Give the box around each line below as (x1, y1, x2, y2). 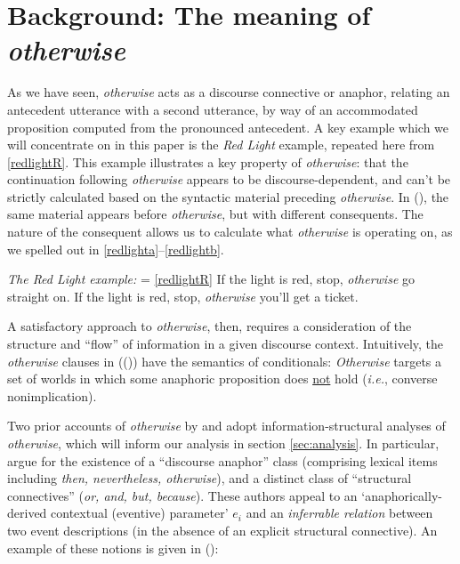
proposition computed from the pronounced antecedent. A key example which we (7, 117, 449, 136)
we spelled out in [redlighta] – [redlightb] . (7, 239, 224, 258)
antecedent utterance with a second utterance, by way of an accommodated (7, 100, 418, 118)
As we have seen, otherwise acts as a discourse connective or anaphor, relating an (7, 83, 450, 101)
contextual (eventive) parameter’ (51, 504, 229, 522)
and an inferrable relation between (246, 504, 433, 522)
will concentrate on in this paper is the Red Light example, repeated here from (7, 135, 435, 154)
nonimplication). (7, 386, 97, 405)
